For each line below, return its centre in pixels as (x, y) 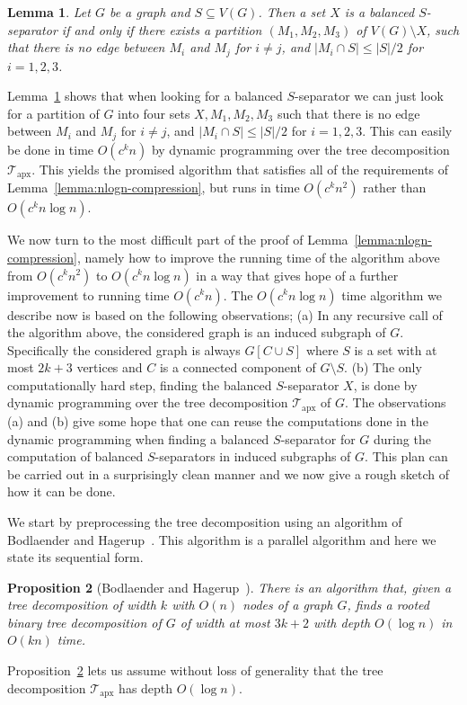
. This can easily (407, 131)
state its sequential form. (75, 557)
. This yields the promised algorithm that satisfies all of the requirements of (240, 169)
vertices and (110, 367)
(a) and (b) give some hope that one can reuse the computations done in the (218, 420)
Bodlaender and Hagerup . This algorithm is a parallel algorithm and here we (222, 539)
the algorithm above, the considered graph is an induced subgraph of (197, 332)
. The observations (395, 402)
